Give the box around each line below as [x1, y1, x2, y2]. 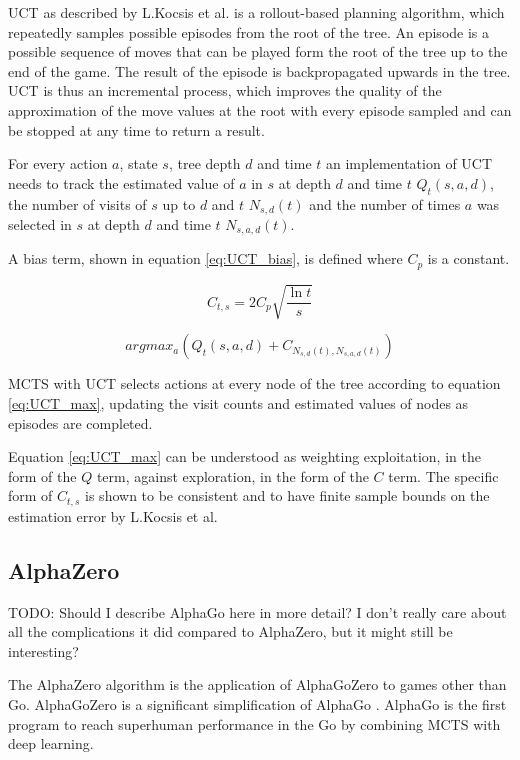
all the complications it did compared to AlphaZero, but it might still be [8, 621, 453, 642]
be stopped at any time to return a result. [8, 119, 265, 140]
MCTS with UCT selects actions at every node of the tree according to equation [8, 373, 501, 394]
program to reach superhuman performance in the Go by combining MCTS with [8, 713, 501, 734]
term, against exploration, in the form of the [96, 465, 369, 486]
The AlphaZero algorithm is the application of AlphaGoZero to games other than [8, 674, 507, 695]
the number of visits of [8, 193, 147, 214]
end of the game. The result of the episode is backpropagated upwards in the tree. [8, 60, 511, 81]
